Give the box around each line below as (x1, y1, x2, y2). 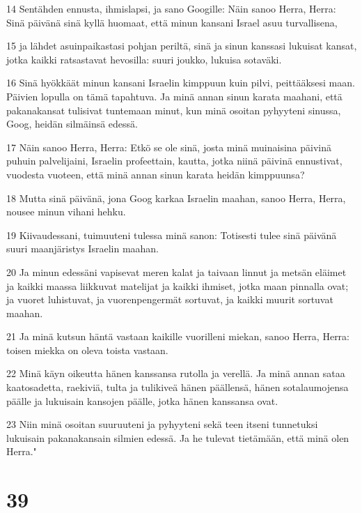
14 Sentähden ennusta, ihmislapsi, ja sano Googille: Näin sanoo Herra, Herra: (6, 1, 336, 15)
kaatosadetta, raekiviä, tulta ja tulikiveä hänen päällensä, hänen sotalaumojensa (6, 380, 349, 395)
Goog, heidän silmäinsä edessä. (6, 116, 139, 131)
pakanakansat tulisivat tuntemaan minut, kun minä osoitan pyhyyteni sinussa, (6, 102, 341, 117)
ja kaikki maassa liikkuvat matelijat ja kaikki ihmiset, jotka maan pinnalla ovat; (6, 278, 349, 293)
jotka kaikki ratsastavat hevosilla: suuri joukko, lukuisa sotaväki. (6, 52, 282, 66)
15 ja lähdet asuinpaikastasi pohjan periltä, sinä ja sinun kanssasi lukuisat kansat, (6, 38, 357, 53)
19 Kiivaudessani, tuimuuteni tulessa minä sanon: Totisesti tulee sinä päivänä (6, 227, 337, 242)
